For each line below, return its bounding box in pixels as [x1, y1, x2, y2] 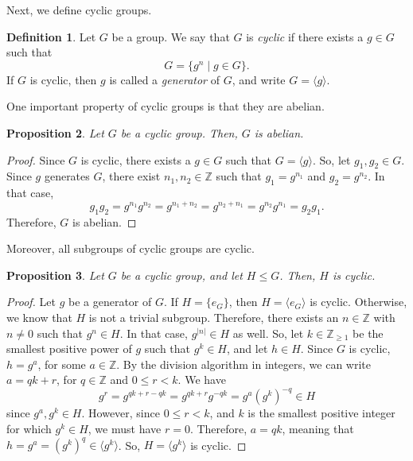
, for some [37, 355, 86, 372]
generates [44, 168, 90, 184]
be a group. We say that [111, 28, 230, 45]
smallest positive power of [6, 340, 132, 357]
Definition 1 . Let [6, 28, 96, 45]
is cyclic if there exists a [246, 28, 364, 45]
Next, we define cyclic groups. [6, 2, 152, 17]
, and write [232, 71, 286, 87]
